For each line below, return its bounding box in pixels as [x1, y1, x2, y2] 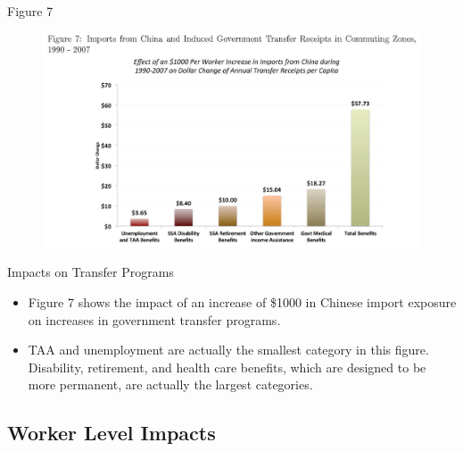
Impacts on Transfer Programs [7, 263, 174, 281]
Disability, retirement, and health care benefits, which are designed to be [28, 357, 426, 376]
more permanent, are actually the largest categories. [28, 375, 313, 394]
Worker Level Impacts [7, 419, 216, 447]
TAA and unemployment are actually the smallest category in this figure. [28, 340, 429, 359]
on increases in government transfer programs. [28, 310, 281, 329]
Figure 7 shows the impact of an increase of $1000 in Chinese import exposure [28, 292, 457, 311]
